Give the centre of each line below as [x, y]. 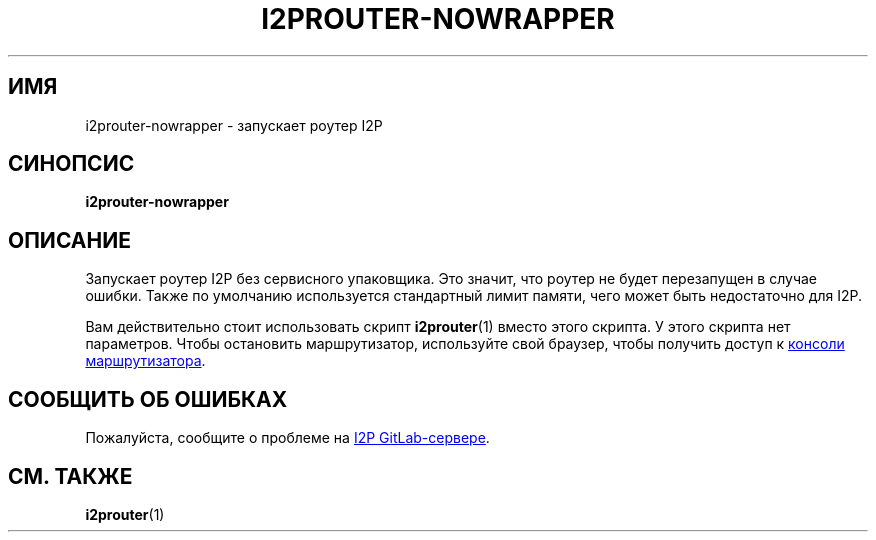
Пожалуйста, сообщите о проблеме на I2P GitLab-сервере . [287, 438]
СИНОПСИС [71, 164]
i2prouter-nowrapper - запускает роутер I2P [234, 125]
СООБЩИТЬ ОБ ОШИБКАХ [148, 399]
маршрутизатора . [145, 361]
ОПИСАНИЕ [69, 240]
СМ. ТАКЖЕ [70, 476]
